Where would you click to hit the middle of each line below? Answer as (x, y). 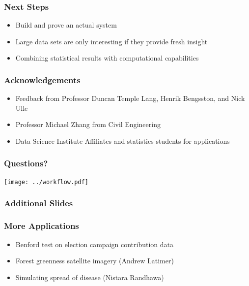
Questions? (26, 163)
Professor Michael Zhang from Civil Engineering (88, 124)
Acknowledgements (42, 79)
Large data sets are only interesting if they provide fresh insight (111, 41)
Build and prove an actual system (66, 25)
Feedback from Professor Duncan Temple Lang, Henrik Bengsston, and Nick (130, 98)
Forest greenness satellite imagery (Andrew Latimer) (95, 261)
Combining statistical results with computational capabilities (107, 58)
